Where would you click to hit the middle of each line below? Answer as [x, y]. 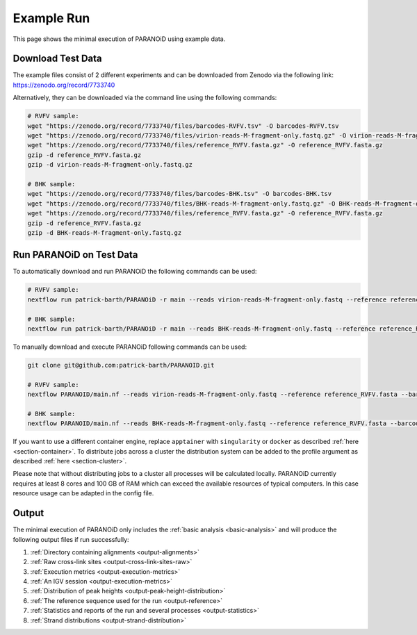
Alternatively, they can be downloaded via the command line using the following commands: [145, 98]
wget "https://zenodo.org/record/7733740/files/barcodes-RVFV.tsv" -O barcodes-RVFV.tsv [183, 126]
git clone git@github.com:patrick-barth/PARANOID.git [121, 365]
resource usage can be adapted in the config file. [83, 493]
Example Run [51, 18]
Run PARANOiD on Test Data [75, 255]
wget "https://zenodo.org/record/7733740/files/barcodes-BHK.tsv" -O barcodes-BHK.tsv [180, 194]
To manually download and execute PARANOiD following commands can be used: [130, 347]
